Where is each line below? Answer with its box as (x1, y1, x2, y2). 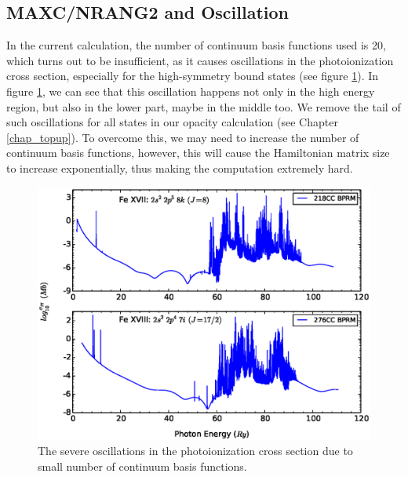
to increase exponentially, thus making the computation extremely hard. (6, 159, 353, 176)
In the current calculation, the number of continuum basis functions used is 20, (6, 37, 386, 53)
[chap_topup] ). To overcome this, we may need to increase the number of (6, 129, 359, 145)
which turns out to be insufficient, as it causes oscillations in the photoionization (6, 52, 394, 68)
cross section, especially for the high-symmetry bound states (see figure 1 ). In (6, 67, 379, 84)
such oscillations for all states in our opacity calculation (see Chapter (6, 114, 338, 130)
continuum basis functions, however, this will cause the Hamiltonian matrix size (6, 144, 390, 161)
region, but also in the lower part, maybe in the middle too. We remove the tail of (6, 98, 401, 115)
